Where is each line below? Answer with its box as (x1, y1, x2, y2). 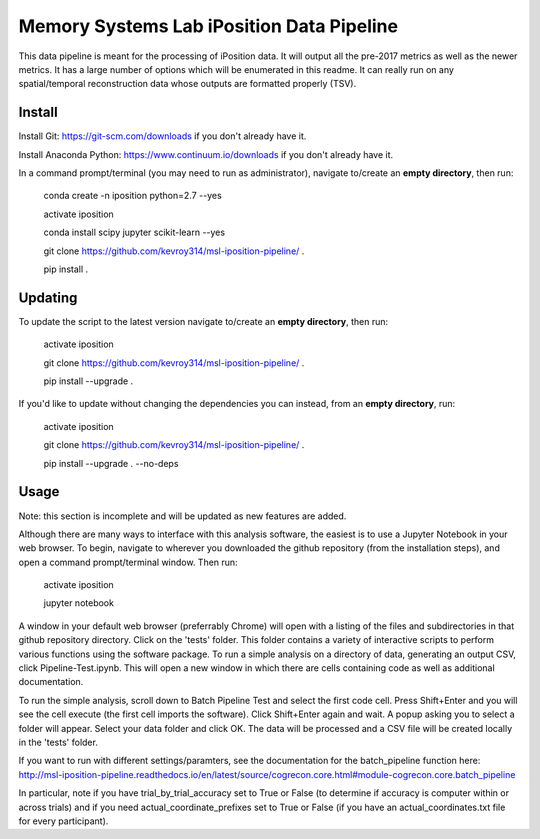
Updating (18, 289, 78, 306)
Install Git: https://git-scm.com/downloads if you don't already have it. (18, 130, 307, 142)
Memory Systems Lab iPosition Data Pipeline (18, 15, 399, 37)
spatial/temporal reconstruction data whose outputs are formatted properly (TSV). (18, 78, 357, 90)
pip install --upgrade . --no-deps (43, 457, 179, 469)
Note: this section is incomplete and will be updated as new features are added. (18, 510, 347, 522)
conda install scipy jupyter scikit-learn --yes (43, 226, 225, 239)
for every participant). (18, 815, 109, 827)
